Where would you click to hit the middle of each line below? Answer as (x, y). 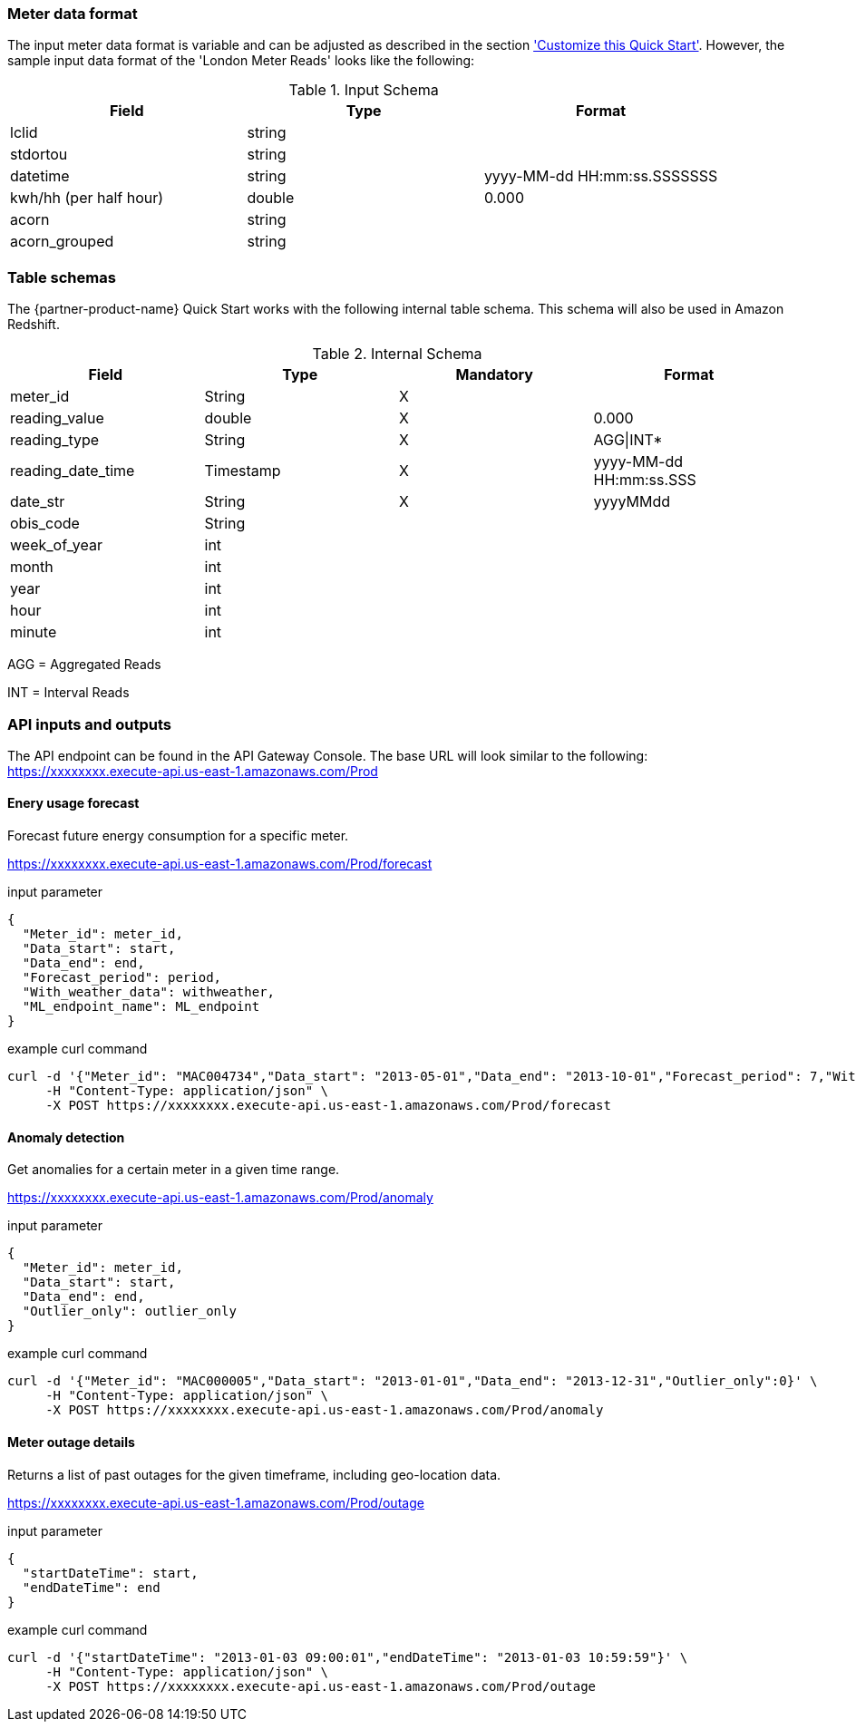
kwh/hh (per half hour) (87, 198)
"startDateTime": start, (110, 1573)
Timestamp (243, 471)
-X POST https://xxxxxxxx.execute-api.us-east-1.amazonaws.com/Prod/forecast (328, 1106)
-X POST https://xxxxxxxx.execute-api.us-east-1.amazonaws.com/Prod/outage (321, 1686)
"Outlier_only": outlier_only (129, 1311)
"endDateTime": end (91, 1587)
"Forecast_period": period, (122, 978)
